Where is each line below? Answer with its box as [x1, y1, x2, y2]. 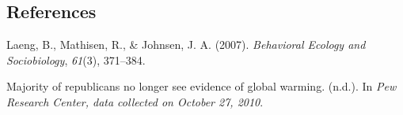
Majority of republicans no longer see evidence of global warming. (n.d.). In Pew [6, 78, 397, 95]
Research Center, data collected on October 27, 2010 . [6, 93, 264, 109]
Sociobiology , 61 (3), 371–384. [6, 51, 146, 68]
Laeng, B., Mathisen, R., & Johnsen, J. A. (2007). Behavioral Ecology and [6, 36, 366, 53]
